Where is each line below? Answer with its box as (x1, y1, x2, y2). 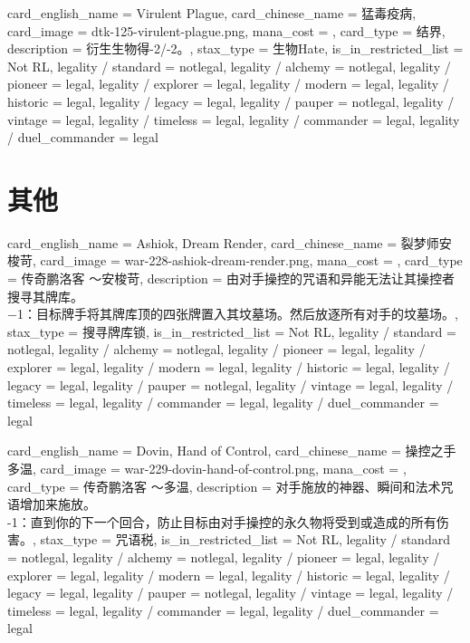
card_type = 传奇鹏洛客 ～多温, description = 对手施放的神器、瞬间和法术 (7, 476, 441, 495)
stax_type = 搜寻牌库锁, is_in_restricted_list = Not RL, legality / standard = (7, 321, 456, 341)
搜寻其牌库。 (7, 286, 83, 305)
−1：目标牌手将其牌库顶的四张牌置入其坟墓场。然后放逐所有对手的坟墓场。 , (7, 304, 458, 323)
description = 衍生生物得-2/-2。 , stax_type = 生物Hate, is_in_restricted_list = (7, 39, 464, 58)
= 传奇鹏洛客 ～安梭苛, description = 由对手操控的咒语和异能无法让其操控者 (7, 269, 456, 288)
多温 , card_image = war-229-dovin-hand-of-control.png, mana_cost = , (7, 459, 407, 477)
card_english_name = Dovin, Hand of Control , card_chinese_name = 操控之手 (7, 441, 456, 460)
